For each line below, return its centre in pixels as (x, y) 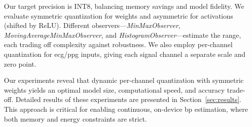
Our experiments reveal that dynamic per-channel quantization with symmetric (124, 80)
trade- (236, 89)
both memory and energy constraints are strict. (75, 118)
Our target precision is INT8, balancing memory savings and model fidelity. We (124, 6)
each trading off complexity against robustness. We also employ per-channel (118, 44)
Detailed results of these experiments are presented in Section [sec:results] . (128, 99)
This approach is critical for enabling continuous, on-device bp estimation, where (126, 109)
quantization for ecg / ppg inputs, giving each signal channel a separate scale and (125, 54)
